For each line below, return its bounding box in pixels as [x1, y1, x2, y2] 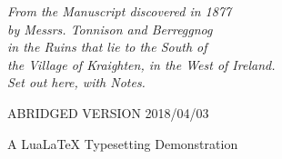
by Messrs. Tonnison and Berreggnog [7, 19, 213, 38]
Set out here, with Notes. [7, 73, 146, 92]
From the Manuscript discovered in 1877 [7, 2, 232, 20]
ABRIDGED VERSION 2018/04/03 [7, 103, 209, 122]
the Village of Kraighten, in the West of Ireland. [7, 55, 276, 74]
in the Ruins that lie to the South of [7, 37, 207, 56]
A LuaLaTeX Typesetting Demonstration [7, 134, 238, 153]
